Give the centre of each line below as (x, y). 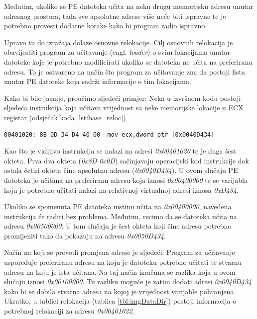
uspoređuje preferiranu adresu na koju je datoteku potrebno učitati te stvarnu (123, 262)
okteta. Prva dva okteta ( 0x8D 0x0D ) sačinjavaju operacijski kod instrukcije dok (127, 160)
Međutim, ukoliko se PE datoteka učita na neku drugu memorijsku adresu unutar (129, 6)
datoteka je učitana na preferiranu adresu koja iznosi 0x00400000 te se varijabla (126, 180)
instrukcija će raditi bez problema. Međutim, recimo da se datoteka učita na (121, 216)
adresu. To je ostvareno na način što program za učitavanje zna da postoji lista (125, 71)
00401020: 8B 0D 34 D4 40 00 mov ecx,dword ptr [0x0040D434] (109, 134)
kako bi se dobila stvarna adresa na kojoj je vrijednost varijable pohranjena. (120, 291)
